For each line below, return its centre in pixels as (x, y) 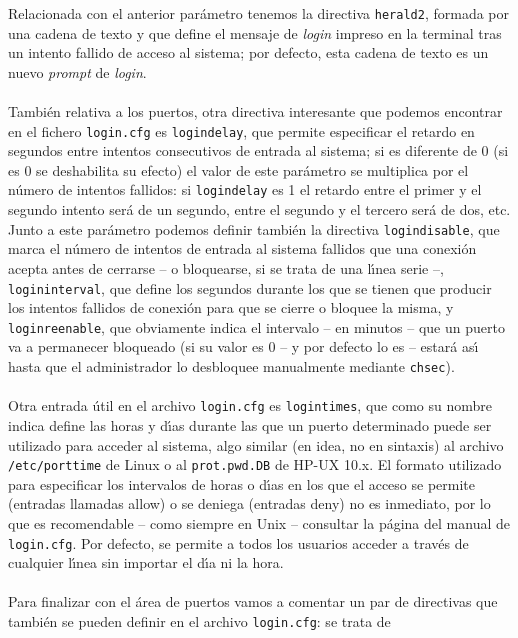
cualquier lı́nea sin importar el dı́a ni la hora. (146, 562)
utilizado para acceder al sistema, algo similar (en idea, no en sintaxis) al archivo (256, 444)
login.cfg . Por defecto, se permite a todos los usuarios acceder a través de (238, 542)
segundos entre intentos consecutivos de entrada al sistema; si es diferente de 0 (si (258, 150)
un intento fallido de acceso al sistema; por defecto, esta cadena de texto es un (248, 52)
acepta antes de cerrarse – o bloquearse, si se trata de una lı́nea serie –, (226, 267)
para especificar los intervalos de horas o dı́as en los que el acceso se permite (241, 483)
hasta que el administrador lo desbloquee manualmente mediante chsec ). (231, 366)
